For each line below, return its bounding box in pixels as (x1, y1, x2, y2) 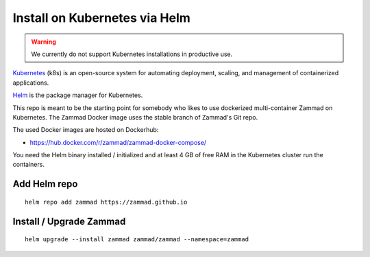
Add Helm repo (12, 178, 78, 190)
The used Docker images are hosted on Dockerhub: (12, 126, 159, 134)
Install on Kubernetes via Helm (12, 10, 191, 25)
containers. (12, 161, 45, 169)
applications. (12, 79, 49, 87)
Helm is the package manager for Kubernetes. (12, 91, 143, 99)
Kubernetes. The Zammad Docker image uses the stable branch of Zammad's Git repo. (12, 113, 258, 121)
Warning (31, 38, 56, 46)
